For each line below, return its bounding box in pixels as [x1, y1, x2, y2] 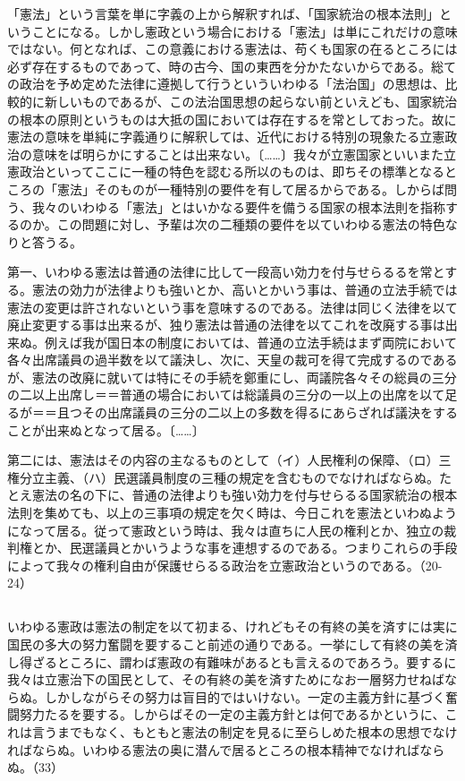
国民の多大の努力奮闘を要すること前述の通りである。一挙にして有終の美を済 [7, 634, 458, 653]
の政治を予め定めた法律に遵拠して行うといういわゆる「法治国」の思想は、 [7, 74, 445, 93]
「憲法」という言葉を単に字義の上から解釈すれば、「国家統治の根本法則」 [7, 4, 439, 22]
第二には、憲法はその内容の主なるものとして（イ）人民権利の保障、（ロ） [7, 451, 439, 469]
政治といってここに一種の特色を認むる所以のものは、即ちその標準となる [19, 162, 444, 181]
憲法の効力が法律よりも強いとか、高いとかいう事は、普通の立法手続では [31, 279, 458, 298]
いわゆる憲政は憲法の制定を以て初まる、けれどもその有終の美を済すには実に [7, 617, 458, 636]
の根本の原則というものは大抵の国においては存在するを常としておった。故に [7, 109, 457, 128]
